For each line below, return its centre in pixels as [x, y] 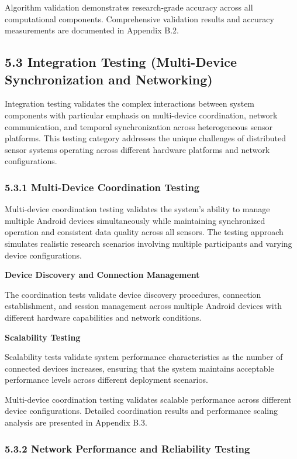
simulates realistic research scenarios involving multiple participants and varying [148, 243]
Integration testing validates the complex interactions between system [130, 103]
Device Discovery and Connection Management [102, 275]
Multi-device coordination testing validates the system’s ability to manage [137, 209]
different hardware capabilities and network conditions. [103, 317]
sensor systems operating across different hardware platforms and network [137, 149]
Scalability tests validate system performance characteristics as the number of [144, 357]
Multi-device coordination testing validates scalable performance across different [148, 399]
